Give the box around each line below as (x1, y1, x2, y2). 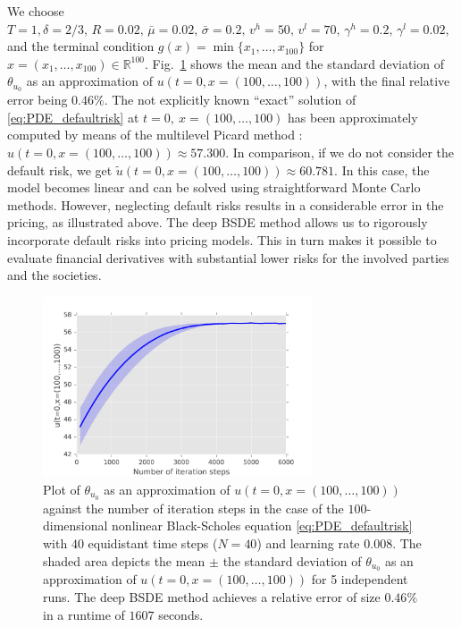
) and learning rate (256, 533, 360, 552)
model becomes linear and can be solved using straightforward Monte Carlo (7, 178, 421, 197)
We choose (7, 2, 64, 20)
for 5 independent (311, 570, 408, 589)
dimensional (43, 516, 108, 535)
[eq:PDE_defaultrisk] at (7, 107, 139, 126)
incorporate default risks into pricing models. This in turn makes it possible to (7, 230, 437, 249)
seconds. (158, 605, 204, 623)
